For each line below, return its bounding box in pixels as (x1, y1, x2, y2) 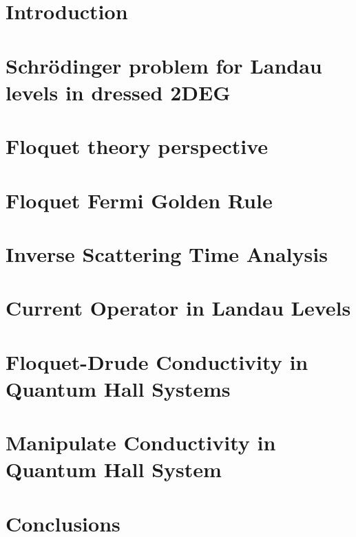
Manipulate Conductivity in (6, 428, 276, 457)
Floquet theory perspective (6, 132, 269, 160)
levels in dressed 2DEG (6, 78, 231, 106)
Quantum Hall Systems (6, 374, 231, 402)
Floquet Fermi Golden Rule (6, 186, 273, 214)
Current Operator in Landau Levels (6, 294, 351, 322)
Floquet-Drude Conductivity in (6, 347, 308, 375)
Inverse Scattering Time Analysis (6, 239, 328, 267)
